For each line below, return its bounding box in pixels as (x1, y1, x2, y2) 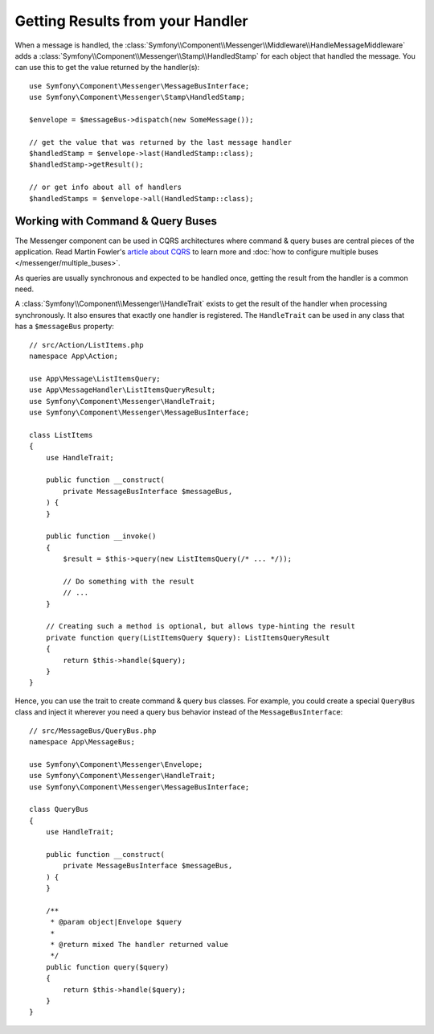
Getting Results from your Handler (14, 12, 248, 30)
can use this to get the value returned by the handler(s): (14, 63, 200, 72)
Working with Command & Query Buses (14, 214, 217, 229)
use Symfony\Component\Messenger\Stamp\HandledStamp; (29, 93, 245, 102)
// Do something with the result (63, 576, 194, 586)
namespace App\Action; (29, 352, 119, 361)
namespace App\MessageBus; (29, 737, 136, 746)
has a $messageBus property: (14, 322, 114, 332)
